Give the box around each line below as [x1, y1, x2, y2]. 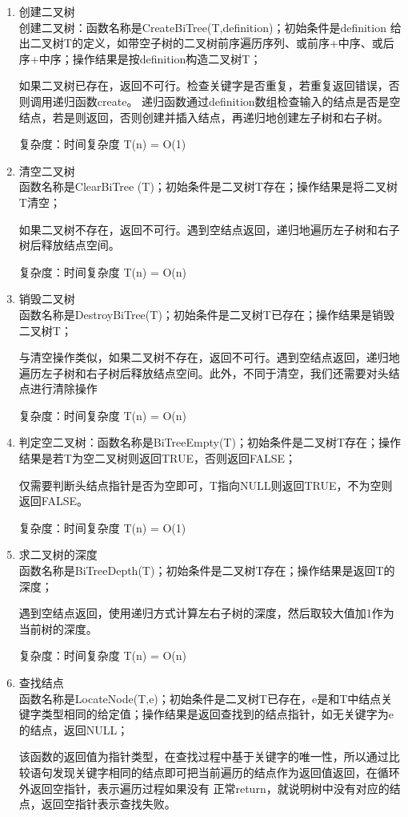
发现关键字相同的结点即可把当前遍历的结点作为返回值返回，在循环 [52, 763, 400, 780]
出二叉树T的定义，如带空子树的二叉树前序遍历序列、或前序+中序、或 [18, 34, 383, 51]
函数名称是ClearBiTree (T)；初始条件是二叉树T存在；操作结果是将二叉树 [18, 178, 398, 195]
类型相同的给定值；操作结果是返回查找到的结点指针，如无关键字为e [41, 706, 394, 722]
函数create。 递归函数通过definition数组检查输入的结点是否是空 [74, 92, 401, 109]
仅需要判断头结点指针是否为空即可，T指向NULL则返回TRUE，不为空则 [18, 476, 393, 493]
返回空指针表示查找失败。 [41, 795, 176, 812]
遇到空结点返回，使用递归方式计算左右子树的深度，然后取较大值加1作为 [18, 605, 394, 621]
